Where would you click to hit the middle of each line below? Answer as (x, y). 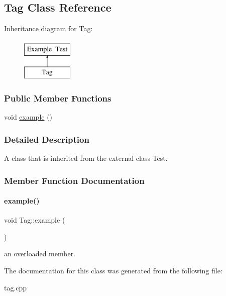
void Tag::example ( (35, 220)
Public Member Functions (58, 98)
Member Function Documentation (74, 180)
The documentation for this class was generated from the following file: (113, 271)
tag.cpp (16, 287)
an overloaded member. (40, 254)
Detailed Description (47, 139)
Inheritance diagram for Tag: (48, 28)
